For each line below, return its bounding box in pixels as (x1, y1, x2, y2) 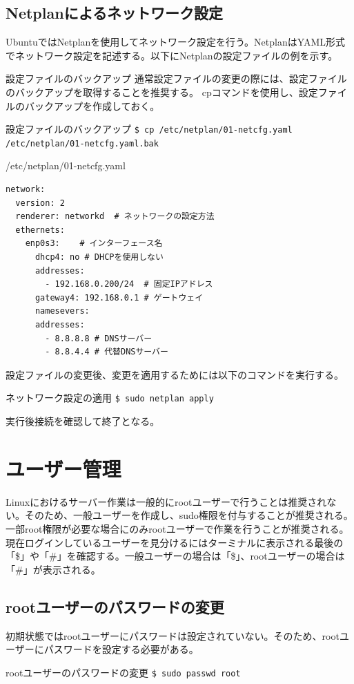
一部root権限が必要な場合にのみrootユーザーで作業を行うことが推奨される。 (6, 521, 349, 535)
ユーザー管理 (6, 454, 121, 482)
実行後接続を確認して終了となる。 (6, 414, 160, 428)
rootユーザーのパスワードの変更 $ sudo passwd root (6, 665, 241, 679)
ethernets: (15, 225, 65, 235)
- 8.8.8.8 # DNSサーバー (45, 333, 153, 343)
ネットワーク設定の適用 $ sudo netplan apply (6, 390, 214, 405)
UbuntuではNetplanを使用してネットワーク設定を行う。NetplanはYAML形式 (6, 35, 346, 49)
